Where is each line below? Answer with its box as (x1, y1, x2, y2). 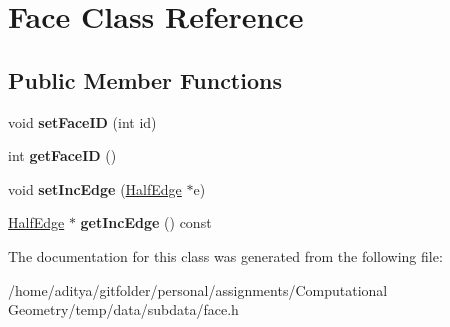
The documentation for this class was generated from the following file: (8, 245, 443, 266)
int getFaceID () (8, 145, 117, 166)
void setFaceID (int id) (8, 111, 157, 132)
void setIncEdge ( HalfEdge (8, 178, 182, 199)
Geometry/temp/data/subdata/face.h (8, 299, 239, 320)
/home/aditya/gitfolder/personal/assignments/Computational (8, 279, 388, 300)
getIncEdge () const (80, 212, 212, 233)
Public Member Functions (8, 64, 282, 95)
